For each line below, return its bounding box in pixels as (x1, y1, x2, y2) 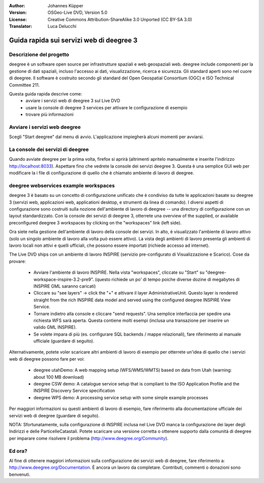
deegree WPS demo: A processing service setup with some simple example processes (33, 394, 208, 400)
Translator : (9, 24, 32, 29)
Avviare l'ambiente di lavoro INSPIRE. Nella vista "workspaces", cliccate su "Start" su (33, 269, 205, 275)
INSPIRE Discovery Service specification (33, 387, 115, 394)
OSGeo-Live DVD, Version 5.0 (47, 10, 108, 16)
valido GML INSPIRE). (33, 324, 77, 330)
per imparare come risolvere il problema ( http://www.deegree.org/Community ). (9, 435, 169, 441)
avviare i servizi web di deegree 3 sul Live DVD (25, 98, 121, 104)
